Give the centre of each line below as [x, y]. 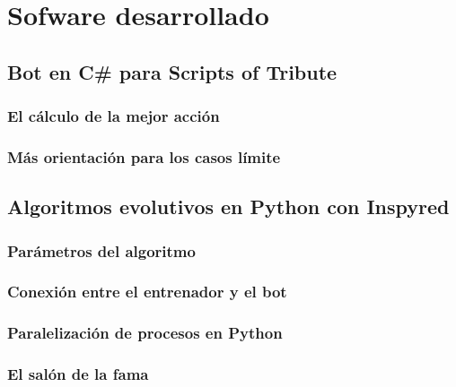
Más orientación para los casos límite [144, 156]
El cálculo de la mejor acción [114, 116]
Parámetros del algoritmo [101, 250]
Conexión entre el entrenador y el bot [147, 292]
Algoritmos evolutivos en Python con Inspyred [228, 206]
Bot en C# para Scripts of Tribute [172, 71]
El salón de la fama [78, 374]
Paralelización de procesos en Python [145, 333]
